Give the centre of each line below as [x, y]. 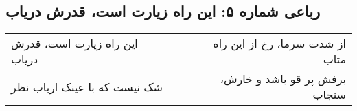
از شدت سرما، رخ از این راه [279, 44]
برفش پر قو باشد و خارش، [283, 79]
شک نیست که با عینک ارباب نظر [87, 86]
